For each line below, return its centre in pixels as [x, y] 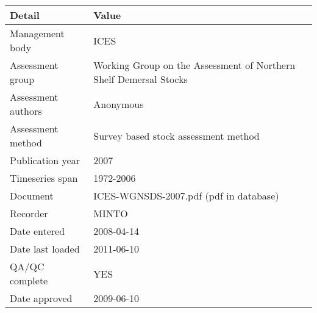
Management [37, 33]
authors [26, 111]
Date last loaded [45, 249]
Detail [25, 15]
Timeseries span [44, 178]
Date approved [41, 298]
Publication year [45, 160]
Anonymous [119, 104]
